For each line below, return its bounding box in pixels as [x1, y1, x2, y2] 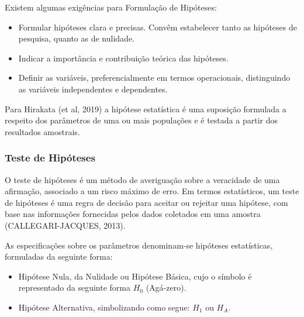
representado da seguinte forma [18, 281, 131, 294]
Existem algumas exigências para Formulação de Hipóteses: [5, 1, 217, 13]
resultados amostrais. [5, 125, 80, 137]
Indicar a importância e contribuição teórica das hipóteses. [18, 51, 229, 64]
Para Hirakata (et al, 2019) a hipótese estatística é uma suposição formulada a [5, 102, 286, 115]
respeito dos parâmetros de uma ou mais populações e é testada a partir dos [5, 114, 278, 126]
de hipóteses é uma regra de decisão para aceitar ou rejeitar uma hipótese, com [5, 196, 288, 208]
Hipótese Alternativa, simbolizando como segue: [18, 301, 190, 313]
